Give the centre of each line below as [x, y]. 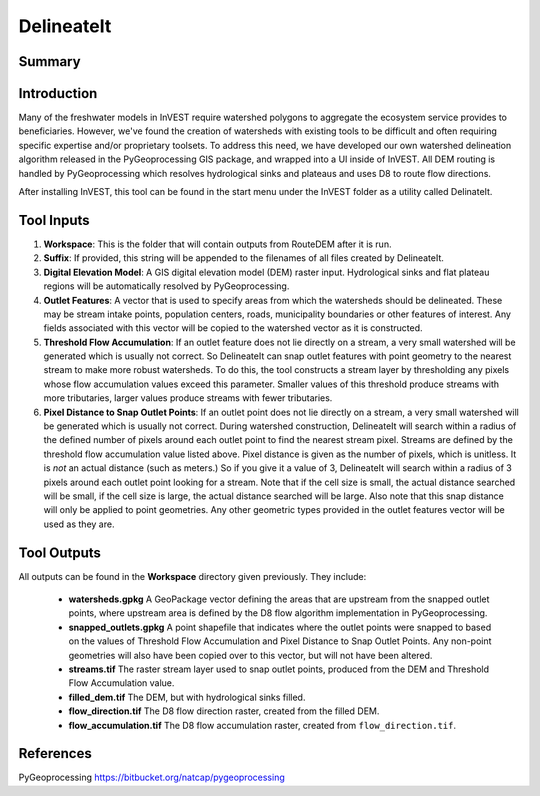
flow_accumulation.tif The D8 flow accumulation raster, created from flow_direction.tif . [262, 725]
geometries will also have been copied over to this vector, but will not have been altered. [250, 655]
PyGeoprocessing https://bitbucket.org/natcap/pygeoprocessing [151, 777]
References [55, 753]
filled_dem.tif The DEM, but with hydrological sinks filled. [187, 697]
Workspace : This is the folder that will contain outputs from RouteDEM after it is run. [217, 244]
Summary [49, 61]
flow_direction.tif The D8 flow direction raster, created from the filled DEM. [224, 711]
